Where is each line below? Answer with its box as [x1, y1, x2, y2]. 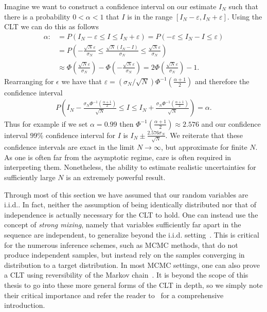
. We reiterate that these [165, 129, 243, 140]
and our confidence [201, 118, 261, 129]
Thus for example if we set [4, 118, 88, 129]
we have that [61, 75, 102, 86]
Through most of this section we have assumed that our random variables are [4, 189, 248, 200]
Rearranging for [4, 75, 54, 86]
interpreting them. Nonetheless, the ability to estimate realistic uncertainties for [4, 162, 256, 172]
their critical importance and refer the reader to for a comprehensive [4, 289, 224, 300]
